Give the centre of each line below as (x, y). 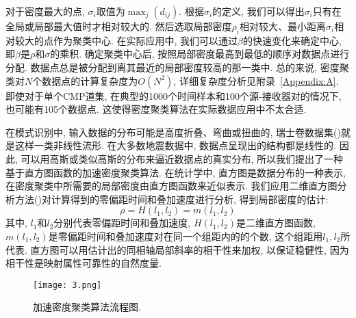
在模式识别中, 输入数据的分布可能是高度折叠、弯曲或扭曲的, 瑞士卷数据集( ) (174, 132)
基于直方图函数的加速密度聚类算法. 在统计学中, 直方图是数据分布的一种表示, (176, 172)
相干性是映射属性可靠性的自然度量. (84, 263)
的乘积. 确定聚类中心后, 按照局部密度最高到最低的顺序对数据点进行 (200, 54)
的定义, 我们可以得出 (258, 11)
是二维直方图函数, (276, 223)
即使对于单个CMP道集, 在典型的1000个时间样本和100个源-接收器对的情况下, (174, 95)
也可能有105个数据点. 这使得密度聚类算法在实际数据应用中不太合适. (156, 109)
